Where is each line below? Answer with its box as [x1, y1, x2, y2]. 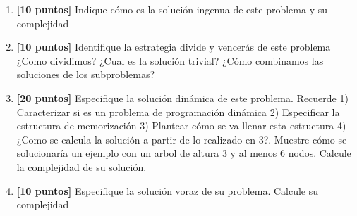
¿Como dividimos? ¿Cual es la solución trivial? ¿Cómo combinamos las [16, 53, 324, 68]
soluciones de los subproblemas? [16, 67, 155, 82]
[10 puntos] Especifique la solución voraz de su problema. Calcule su [16, 183, 319, 198]
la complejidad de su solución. [16, 159, 147, 174]
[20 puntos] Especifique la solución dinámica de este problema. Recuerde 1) [16, 90, 349, 105]
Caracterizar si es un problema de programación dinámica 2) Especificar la [16, 104, 340, 119]
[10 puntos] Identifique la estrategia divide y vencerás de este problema [16, 39, 331, 54]
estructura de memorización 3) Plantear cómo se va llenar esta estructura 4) [16, 118, 346, 133]
